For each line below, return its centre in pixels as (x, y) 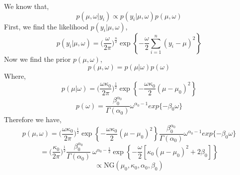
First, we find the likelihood (46, 26)
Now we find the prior (38, 59)
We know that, (27, 6)
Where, (15, 76)
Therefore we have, (33, 119)
